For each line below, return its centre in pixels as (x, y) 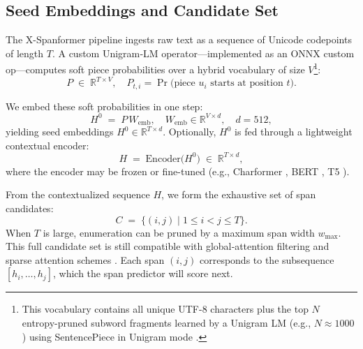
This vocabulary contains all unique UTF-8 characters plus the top (165, 309)
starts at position (247, 83)
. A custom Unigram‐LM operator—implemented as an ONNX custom (203, 53)
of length (25, 53)
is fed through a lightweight (294, 132)
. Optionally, (190, 132)
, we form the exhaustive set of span (239, 194)
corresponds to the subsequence (267, 259)
